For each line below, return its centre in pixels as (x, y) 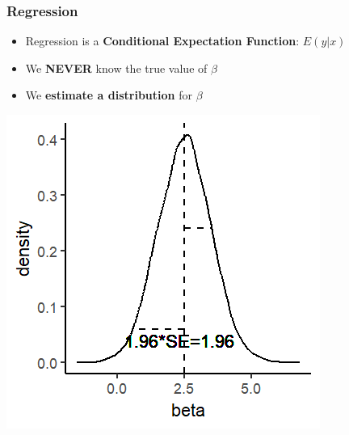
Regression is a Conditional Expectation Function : (162, 41)
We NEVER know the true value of (116, 68)
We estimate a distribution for (109, 95)
